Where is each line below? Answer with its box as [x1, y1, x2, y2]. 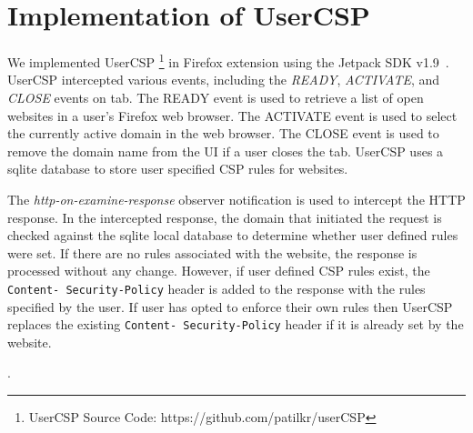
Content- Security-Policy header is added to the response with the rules [7, 278, 426, 297]
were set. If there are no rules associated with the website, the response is [7, 243, 418, 262]
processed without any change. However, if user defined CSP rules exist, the [7, 261, 430, 280]
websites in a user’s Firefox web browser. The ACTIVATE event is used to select [7, 106, 458, 125]
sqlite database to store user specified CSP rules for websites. [7, 159, 348, 178]
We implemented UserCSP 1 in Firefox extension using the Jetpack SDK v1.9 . [7, 50, 449, 71]
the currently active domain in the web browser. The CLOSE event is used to [7, 124, 439, 143]
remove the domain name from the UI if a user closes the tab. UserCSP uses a [7, 141, 444, 160]
